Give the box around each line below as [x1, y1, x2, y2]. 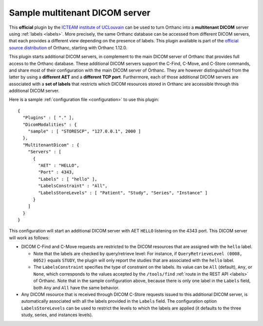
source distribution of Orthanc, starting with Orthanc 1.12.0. [9, 44, 128, 51]
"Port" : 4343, [38, 170, 75, 175]
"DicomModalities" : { [22, 122, 77, 127]
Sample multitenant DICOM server [9, 7, 150, 18]
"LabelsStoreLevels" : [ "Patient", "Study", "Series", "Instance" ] [38, 190, 208, 195]
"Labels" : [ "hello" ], [38, 176, 97, 182]
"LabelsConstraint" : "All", [38, 183, 108, 189]
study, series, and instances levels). [21, 312, 93, 318]
